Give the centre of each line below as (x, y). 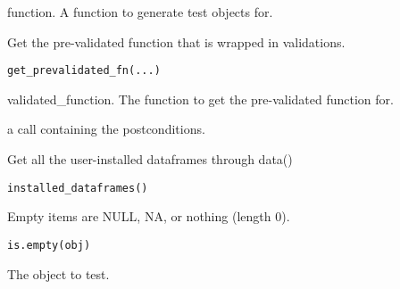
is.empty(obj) (49, 245)
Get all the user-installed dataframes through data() (150, 159)
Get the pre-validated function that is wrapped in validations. (176, 41)
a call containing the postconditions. (106, 129)
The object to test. (58, 273)
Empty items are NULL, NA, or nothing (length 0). (149, 216)
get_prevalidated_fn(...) (84, 71)
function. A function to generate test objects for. (140, 12)
